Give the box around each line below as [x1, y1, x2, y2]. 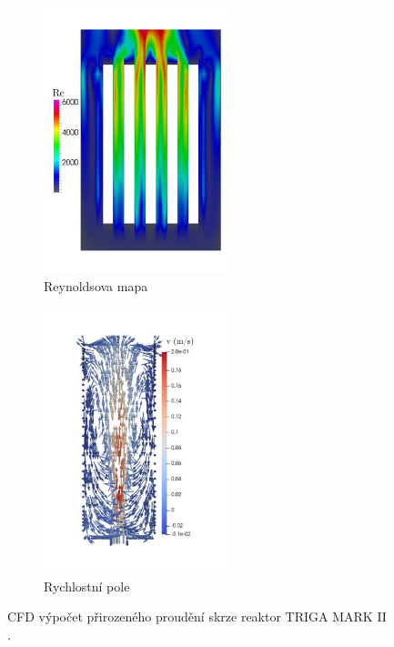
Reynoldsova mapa [44, 276, 148, 295]
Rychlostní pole [44, 576, 130, 595]
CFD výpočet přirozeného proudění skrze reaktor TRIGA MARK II [7, 607, 387, 626]
